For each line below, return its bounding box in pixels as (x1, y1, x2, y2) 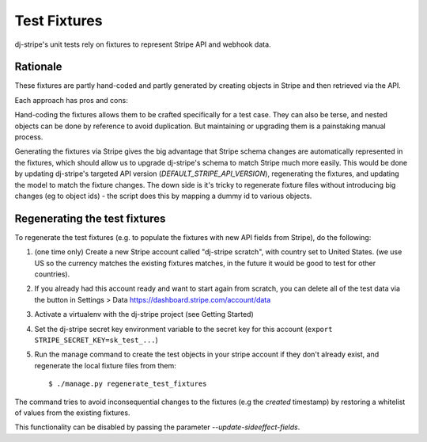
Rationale (14, 60, 62, 74)
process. (14, 132, 43, 142)
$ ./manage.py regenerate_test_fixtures (48, 379, 207, 388)
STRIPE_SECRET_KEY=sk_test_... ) (34, 335, 158, 345)
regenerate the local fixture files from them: (34, 360, 177, 370)
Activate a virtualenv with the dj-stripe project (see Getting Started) (34, 310, 255, 319)
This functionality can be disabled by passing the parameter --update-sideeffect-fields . (14, 422, 300, 432)
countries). (34, 269, 70, 279)
